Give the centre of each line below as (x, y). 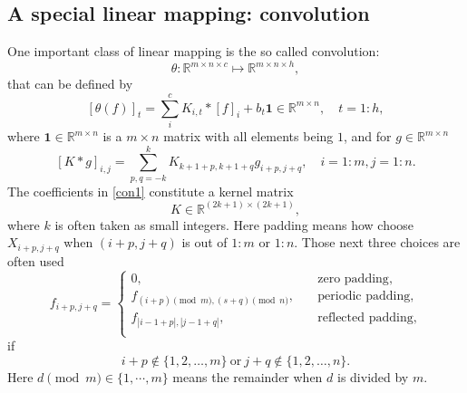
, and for (367, 136)
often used (36, 260)
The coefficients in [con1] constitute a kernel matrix (151, 191)
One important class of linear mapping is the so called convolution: (194, 51)
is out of (204, 242)
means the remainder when (248, 376)
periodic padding (364, 296)
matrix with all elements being (248, 136)
